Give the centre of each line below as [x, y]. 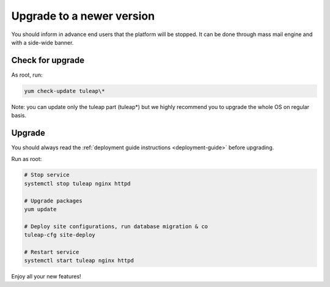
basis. [19, 116]
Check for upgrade [48, 60]
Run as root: [27, 158]
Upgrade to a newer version [83, 16]
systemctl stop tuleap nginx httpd [77, 183]
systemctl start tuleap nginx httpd [79, 261]
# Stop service [47, 175]
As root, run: [27, 75]
